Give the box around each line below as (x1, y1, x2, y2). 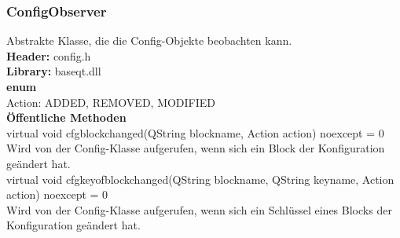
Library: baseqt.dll (6, 63, 101, 79)
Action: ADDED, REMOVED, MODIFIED (6, 93, 216, 110)
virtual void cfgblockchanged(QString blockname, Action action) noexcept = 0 (6, 124, 384, 141)
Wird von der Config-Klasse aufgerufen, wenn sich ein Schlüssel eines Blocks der (6, 201, 392, 218)
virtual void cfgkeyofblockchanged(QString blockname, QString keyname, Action (6, 170, 394, 187)
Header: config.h (6, 47, 91, 64)
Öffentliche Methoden (6, 109, 127, 126)
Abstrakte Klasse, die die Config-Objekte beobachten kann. (6, 32, 292, 49)
